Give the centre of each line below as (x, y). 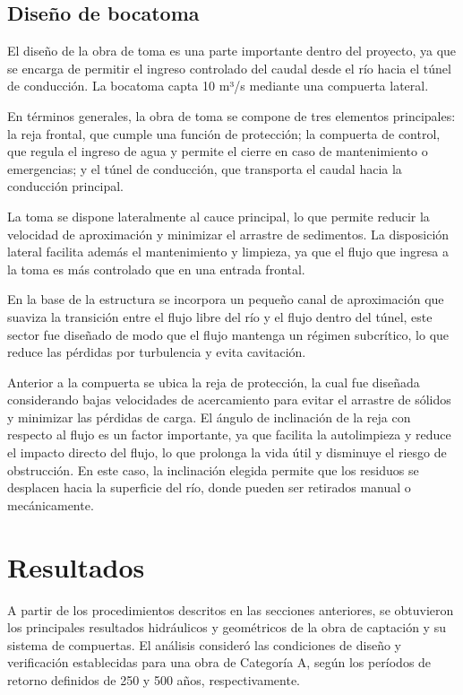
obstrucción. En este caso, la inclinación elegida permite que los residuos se (213, 469)
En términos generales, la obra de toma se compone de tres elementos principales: (231, 115)
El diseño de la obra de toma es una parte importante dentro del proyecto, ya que (232, 51)
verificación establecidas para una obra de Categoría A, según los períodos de (219, 662)
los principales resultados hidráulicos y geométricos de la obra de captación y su (227, 627)
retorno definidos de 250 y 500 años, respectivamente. (154, 679)
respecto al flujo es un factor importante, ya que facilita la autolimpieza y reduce (229, 434)
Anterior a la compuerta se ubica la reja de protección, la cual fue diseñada (214, 382)
